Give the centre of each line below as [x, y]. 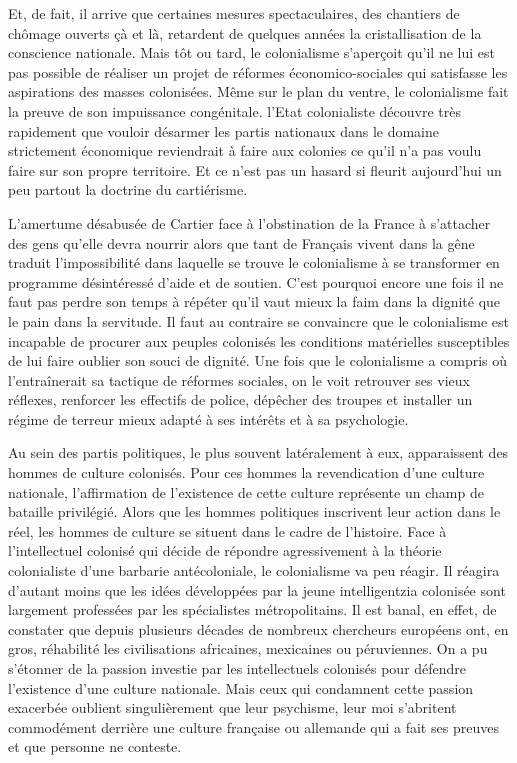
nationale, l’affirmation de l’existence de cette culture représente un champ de [246, 491]
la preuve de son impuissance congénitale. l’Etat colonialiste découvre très [234, 110]
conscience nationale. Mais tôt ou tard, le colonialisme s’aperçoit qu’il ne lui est [251, 52]
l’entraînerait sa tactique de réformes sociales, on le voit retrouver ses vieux [239, 379]
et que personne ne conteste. [95, 746]
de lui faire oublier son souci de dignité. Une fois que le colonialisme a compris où [258, 360]
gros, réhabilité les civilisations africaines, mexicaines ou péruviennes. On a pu [248, 648]
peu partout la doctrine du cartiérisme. [128, 189]
